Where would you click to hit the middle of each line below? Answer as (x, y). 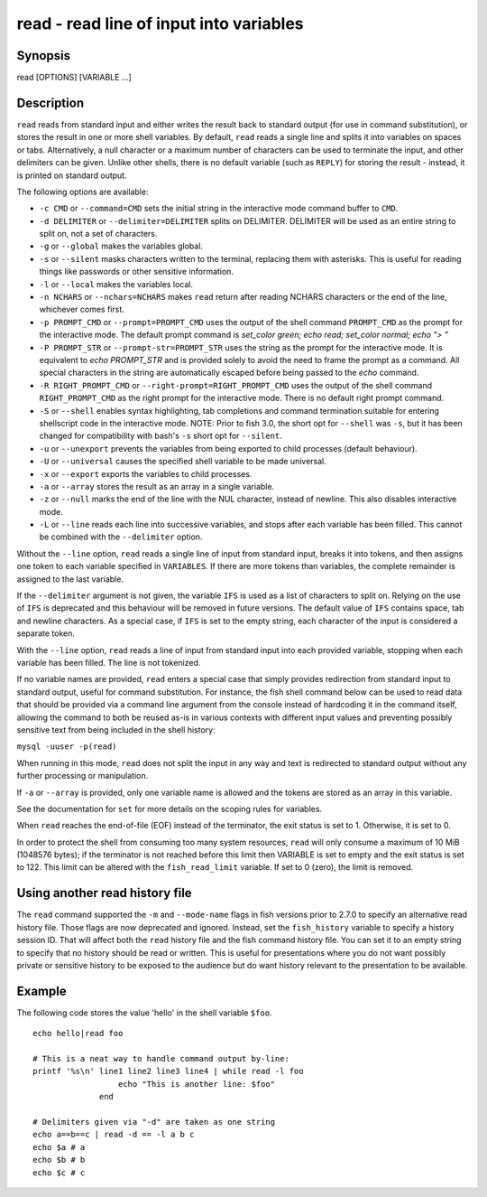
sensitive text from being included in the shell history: (116, 729)
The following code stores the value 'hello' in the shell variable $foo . (144, 1013)
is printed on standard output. (72, 175)
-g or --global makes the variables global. (121, 246)
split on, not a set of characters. (98, 234)
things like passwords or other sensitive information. (137, 272)
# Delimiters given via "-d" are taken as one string (154, 1122)
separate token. (46, 633)
